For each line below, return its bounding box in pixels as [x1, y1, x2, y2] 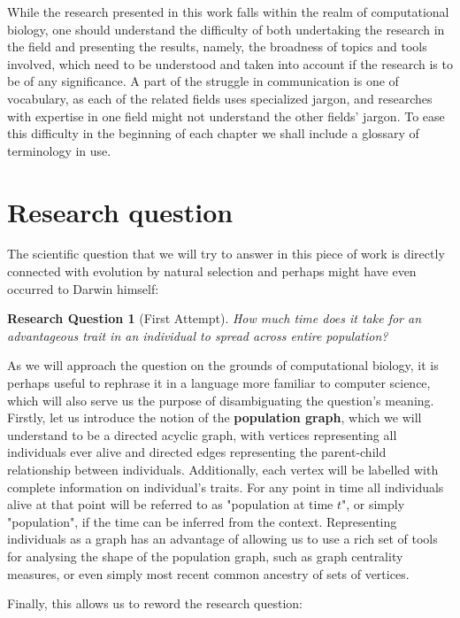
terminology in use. [7, 141, 111, 159]
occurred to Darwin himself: [7, 279, 159, 297]
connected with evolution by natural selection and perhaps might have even [7, 262, 417, 281]
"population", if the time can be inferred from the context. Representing [7, 512, 397, 530]
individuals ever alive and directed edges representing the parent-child [7, 443, 387, 461]
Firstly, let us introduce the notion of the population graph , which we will [7, 408, 422, 427]
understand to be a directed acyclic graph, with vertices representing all [7, 425, 397, 444]
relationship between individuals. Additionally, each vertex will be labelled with [7, 460, 439, 478]
